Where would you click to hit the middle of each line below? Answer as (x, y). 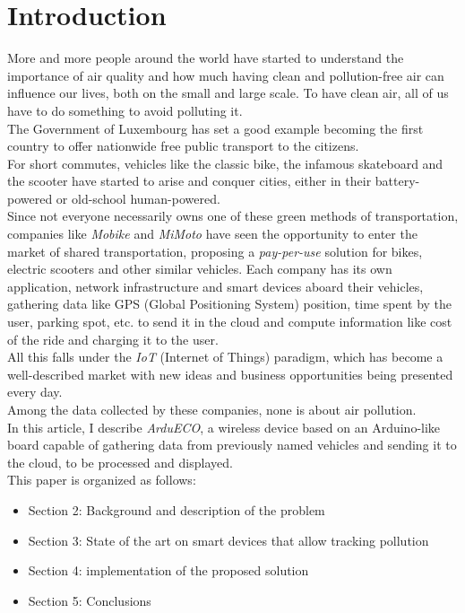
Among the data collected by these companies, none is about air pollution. (212, 409)
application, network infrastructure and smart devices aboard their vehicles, (215, 286)
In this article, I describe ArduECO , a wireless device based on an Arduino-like (224, 427)
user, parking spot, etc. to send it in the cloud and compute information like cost (230, 322)
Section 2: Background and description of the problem (177, 509)
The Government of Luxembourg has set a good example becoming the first (215, 128)
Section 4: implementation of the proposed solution (168, 570)
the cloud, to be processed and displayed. (120, 462)
